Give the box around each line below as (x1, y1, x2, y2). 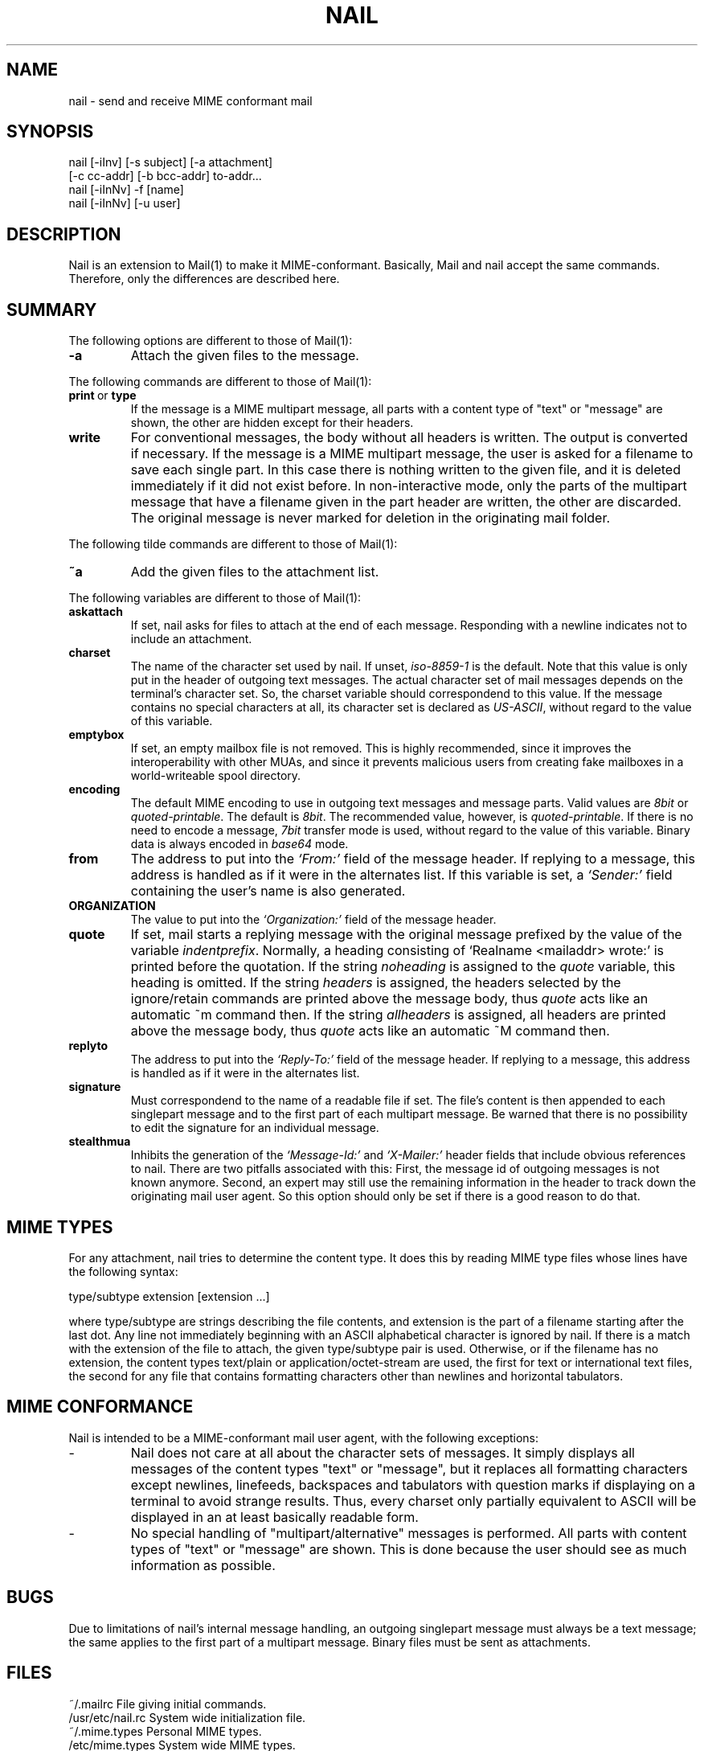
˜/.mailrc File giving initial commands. (68, 1696, 267, 1711)
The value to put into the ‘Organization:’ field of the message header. (130, 912, 497, 927)
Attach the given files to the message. (130, 347, 359, 364)
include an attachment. (130, 632, 252, 646)
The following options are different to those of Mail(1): (68, 334, 353, 348)
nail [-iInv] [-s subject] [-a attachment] (68, 155, 273, 170)
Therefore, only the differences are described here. (68, 272, 340, 286)
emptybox (68, 728, 125, 742)
